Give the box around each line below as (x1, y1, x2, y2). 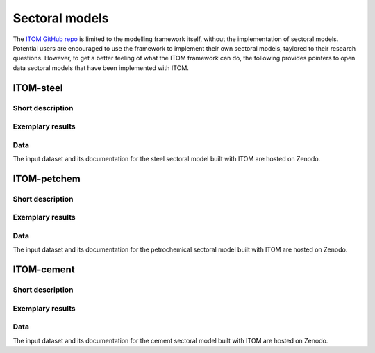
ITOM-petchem (12, 172, 81, 184)
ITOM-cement (12, 264, 76, 276)
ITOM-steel (12, 82, 63, 94)
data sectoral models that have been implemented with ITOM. (12, 63, 189, 72)
